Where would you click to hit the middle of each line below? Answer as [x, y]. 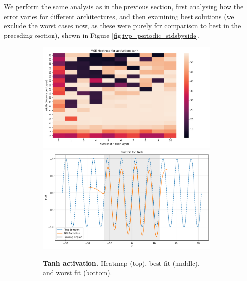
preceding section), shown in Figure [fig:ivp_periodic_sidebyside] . [102, 35]
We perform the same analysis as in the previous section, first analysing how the [124, 6]
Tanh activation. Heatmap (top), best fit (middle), [121, 263]
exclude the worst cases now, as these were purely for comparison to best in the [123, 26]
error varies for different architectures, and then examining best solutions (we [119, 16]
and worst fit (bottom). [78, 272]
